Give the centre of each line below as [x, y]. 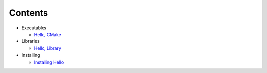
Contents [29, 13]
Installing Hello [49, 62]
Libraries [30, 41]
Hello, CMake [47, 34]
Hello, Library [48, 48]
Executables [34, 28]
